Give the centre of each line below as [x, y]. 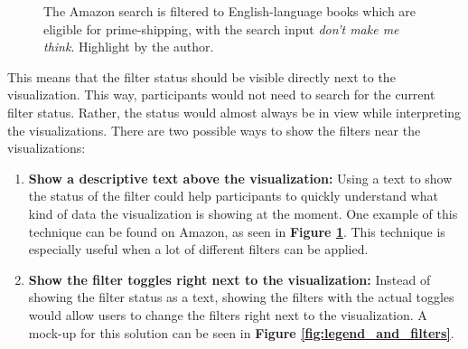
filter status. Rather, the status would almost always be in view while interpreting [234, 112]
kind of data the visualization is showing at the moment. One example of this [243, 213]
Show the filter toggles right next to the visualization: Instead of [229, 279]
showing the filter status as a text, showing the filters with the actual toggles [241, 297]
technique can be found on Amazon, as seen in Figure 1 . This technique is [237, 231]
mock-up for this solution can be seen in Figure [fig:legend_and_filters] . [241, 332]
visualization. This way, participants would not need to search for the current [221, 94]
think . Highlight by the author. [129, 47]
